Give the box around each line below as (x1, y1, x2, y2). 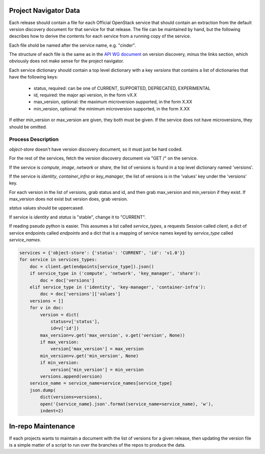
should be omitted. (9, 124, 47, 130)
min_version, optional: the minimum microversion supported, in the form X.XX (33, 106, 190, 111)
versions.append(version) (40, 374, 103, 379)
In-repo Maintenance (9, 422, 76, 430)
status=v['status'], (50, 319, 100, 324)
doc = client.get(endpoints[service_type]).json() (29, 264, 154, 269)
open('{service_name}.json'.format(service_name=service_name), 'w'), (40, 401, 213, 407)
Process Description (9, 136, 59, 143)
